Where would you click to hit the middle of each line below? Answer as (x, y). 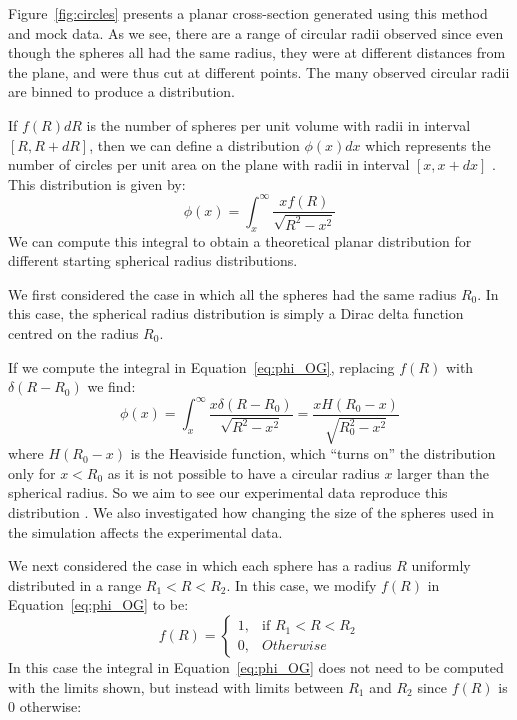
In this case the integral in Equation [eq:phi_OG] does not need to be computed (256, 667)
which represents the (428, 144)
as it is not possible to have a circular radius (243, 472)
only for (32, 472)
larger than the (443, 472)
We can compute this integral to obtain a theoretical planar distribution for (240, 240)
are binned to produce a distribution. (121, 91)
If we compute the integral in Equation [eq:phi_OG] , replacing (201, 366)
